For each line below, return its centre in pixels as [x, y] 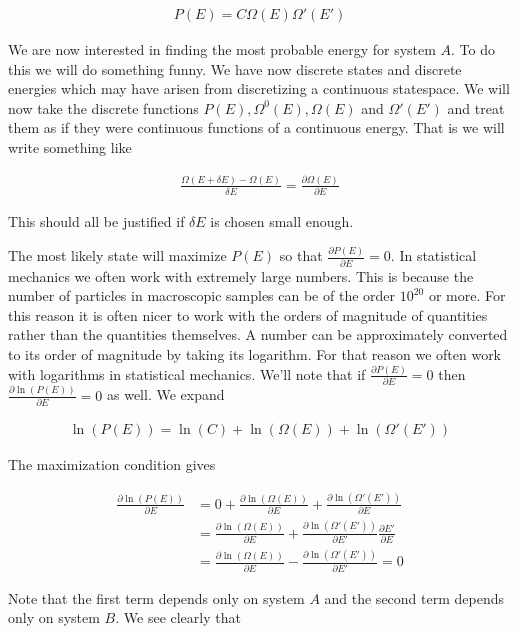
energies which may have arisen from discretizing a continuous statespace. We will [259, 88]
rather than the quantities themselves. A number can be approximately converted [258, 334]
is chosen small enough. [282, 221]
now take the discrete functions [103, 107]
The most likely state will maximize [117, 255]
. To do [473, 49]
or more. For [467, 295]
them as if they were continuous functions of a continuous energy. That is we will [256, 127]
